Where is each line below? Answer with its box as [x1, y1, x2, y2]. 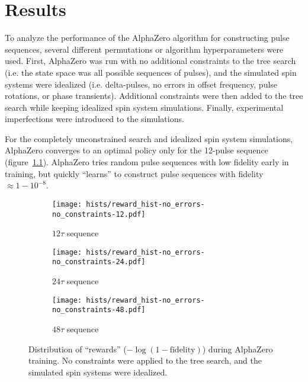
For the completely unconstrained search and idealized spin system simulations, [5, 132, 293, 145]
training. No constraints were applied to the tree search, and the [28, 354, 262, 367]
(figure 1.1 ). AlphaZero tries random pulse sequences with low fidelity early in [5, 156, 289, 168]
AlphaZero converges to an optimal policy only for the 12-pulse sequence [5, 144, 268, 156]
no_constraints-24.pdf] [52, 258, 146, 267]
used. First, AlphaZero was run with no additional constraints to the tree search [5, 54, 296, 67]
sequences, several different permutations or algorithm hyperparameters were [5, 43, 284, 55]
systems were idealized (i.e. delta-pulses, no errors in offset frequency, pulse [5, 78, 278, 90]
